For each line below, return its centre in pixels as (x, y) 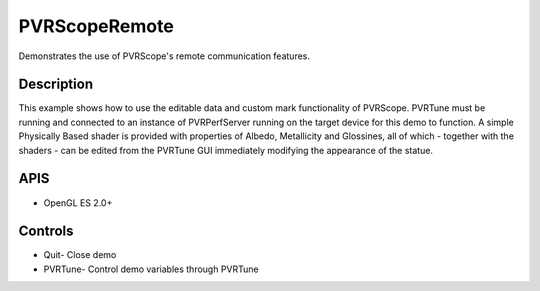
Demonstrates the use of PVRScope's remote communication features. (164, 56)
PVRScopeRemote (96, 26)
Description (56, 84)
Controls (46, 231)
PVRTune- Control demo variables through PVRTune (151, 269)
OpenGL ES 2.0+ (78, 202)
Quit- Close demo (80, 255)
